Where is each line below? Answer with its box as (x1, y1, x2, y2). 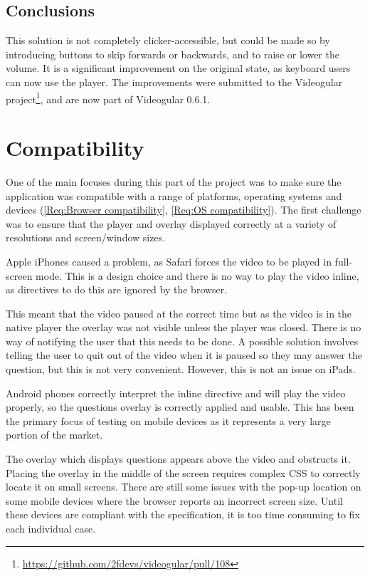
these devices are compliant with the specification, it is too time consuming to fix (6, 507, 360, 522)
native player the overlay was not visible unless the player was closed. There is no (6, 320, 361, 335)
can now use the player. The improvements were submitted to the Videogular (6, 74, 343, 89)
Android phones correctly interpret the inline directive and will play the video (6, 385, 346, 400)
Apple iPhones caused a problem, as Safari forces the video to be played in (6, 253, 332, 268)
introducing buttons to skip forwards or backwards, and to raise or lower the (6, 46, 339, 61)
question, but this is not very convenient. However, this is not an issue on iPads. (6, 362, 356, 377)
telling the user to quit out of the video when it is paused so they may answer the (6, 347, 362, 362)
